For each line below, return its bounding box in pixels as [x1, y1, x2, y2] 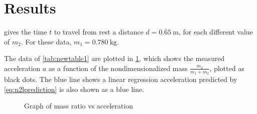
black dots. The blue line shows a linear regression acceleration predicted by [4, 74, 237, 84]
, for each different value [178, 26, 253, 37]
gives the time [4, 26, 47, 37]
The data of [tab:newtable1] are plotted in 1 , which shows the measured [4, 53, 225, 63]
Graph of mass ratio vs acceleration [24, 100, 133, 111]
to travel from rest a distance [54, 26, 144, 37]
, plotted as [209, 62, 244, 73]
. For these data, [21, 36, 72, 46]
